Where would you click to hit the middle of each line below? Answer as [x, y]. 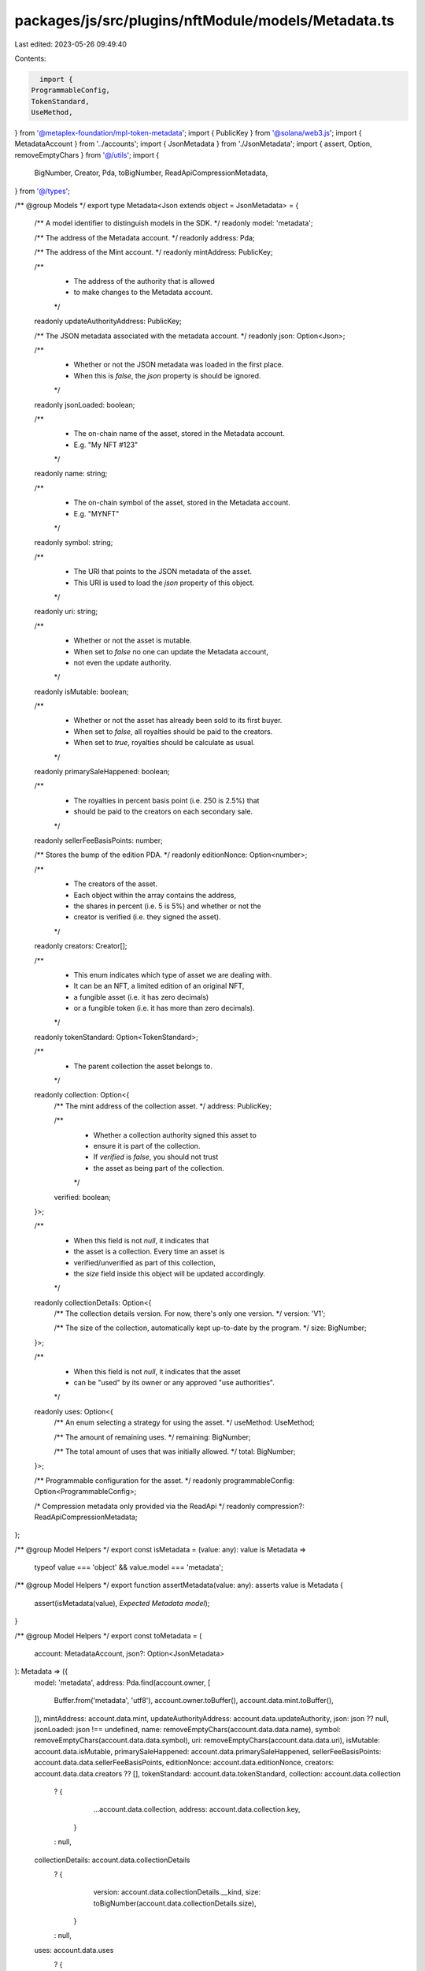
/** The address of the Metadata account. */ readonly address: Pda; [144, 237]
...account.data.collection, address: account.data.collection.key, [197, 1809]
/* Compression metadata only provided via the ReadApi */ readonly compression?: [169, 1506]
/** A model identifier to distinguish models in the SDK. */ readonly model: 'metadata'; [174, 223]
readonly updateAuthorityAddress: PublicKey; [108, 321]
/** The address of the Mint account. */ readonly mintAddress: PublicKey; [153, 252]
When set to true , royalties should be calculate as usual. [164, 743]
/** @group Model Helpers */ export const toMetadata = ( [108, 1635]
